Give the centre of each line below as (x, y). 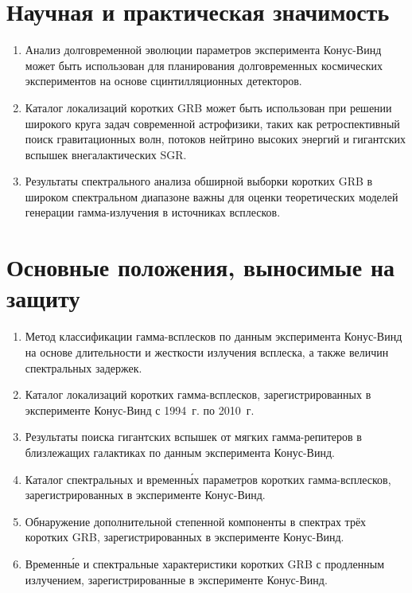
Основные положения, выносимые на (201, 267)
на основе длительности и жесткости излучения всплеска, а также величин (207, 351)
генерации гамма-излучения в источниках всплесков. (153, 212)
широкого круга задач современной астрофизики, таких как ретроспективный (212, 123)
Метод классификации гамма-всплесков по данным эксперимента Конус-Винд (214, 336)
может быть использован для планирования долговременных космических (204, 65)
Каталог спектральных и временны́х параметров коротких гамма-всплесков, (208, 479)
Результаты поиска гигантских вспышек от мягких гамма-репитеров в (193, 437)
